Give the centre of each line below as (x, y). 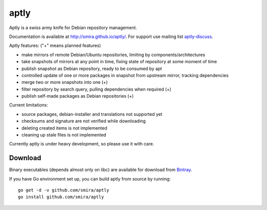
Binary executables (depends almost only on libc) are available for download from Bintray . (101, 170)
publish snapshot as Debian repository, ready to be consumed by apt (92, 69)
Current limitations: (28, 105)
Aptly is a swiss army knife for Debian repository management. (73, 28)
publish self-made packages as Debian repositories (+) (77, 96)
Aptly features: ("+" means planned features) (55, 46)
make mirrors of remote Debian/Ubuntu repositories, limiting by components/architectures (113, 55)
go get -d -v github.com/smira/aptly (64, 190)
